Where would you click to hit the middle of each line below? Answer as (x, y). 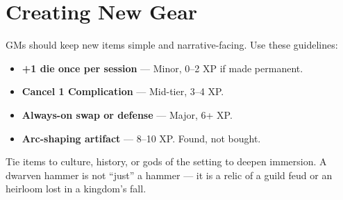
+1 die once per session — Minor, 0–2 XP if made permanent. (162, 68)
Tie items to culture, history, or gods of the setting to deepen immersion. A (166, 161)
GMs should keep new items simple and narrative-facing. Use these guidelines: (172, 45)
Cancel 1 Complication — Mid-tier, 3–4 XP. (123, 91)
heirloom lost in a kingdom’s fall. (76, 189)
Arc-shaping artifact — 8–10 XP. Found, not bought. (141, 138)
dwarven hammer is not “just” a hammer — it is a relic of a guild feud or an (169, 175)
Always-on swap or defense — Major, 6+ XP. (127, 114)
